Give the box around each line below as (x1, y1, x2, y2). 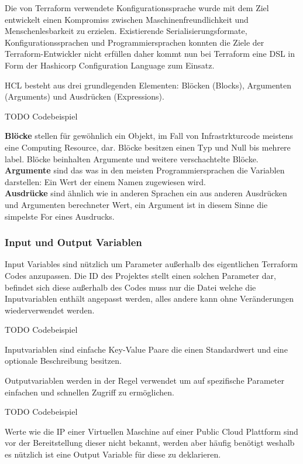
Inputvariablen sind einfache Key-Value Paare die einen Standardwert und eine (5, 343, 288, 355)
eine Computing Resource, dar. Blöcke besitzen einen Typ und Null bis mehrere (5, 141, 291, 153)
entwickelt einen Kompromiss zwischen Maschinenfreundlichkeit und (5, 13, 249, 25)
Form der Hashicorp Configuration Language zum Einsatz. (5, 59, 215, 71)
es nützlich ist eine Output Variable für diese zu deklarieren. (5, 448, 221, 460)
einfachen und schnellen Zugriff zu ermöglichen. (5, 385, 174, 398)
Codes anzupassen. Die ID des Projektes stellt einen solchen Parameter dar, (5, 269, 276, 281)
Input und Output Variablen (5, 235, 142, 250)
